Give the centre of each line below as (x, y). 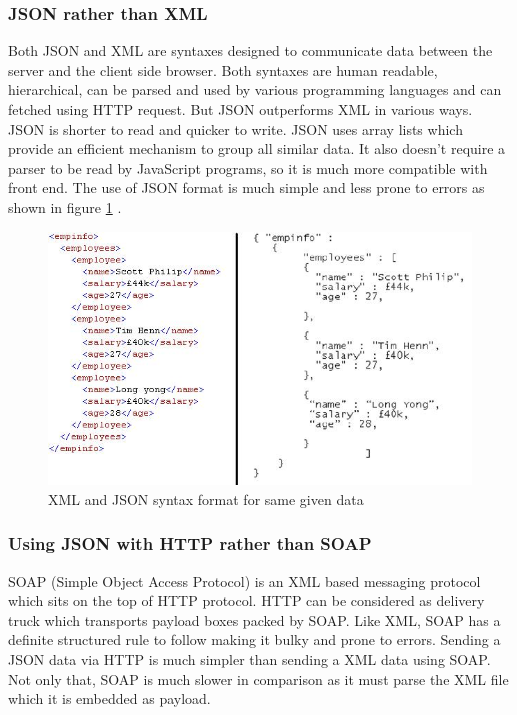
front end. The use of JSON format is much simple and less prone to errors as (246, 187)
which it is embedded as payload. (109, 698)
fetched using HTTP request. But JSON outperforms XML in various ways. (240, 109)
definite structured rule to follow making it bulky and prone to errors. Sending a (254, 639)
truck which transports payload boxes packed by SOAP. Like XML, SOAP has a (254, 619)
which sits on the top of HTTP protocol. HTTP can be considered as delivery (246, 600)
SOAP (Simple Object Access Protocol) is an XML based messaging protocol (244, 580)
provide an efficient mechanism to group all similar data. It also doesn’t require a (257, 148)
